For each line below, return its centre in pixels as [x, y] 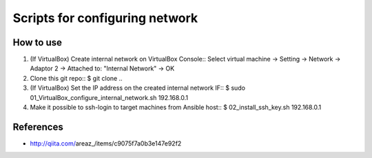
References [38, 127]
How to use [37, 42]
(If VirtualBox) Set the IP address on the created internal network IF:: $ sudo [138, 88]
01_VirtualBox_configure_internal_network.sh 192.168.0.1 [109, 97]
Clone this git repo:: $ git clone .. [76, 78]
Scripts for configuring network [105, 18]
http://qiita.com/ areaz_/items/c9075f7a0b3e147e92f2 [106, 143]
